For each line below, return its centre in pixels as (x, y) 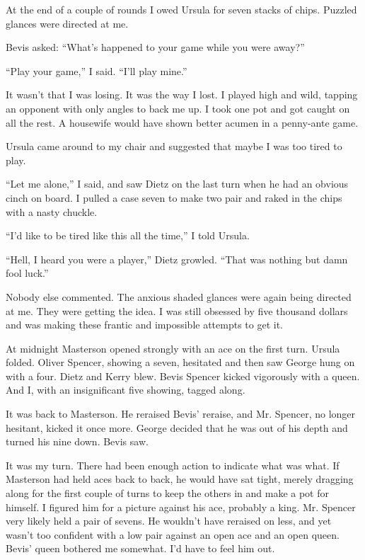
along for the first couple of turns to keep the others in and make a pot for (167, 493)
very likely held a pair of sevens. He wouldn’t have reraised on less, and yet (169, 521)
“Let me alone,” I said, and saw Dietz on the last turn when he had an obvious (177, 184)
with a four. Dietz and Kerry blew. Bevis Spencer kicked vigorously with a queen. (183, 376)
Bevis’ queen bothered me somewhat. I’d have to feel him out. (140, 548)
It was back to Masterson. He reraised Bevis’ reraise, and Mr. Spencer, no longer (181, 414)
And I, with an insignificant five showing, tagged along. (126, 390)
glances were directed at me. (67, 23)
